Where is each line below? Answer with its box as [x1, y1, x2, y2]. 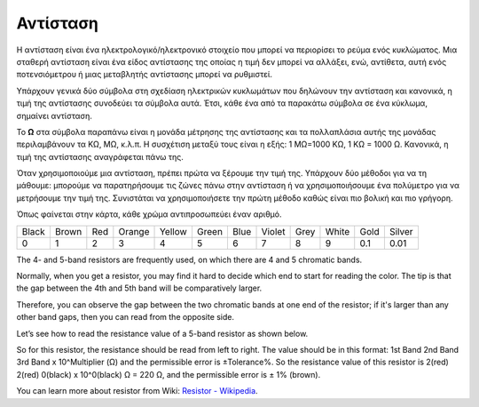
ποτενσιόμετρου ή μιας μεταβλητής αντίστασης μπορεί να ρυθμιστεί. [16, 69, 272, 80]
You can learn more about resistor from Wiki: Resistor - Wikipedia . [16, 386, 258, 396]
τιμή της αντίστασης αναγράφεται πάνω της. [16, 151, 184, 162]
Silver [389, 225, 413, 237]
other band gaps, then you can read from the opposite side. [16, 312, 235, 323]
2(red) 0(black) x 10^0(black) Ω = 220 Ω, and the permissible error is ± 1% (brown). [16, 369, 321, 379]
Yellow [159, 225, 188, 237]
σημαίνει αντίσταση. [16, 110, 93, 121]
